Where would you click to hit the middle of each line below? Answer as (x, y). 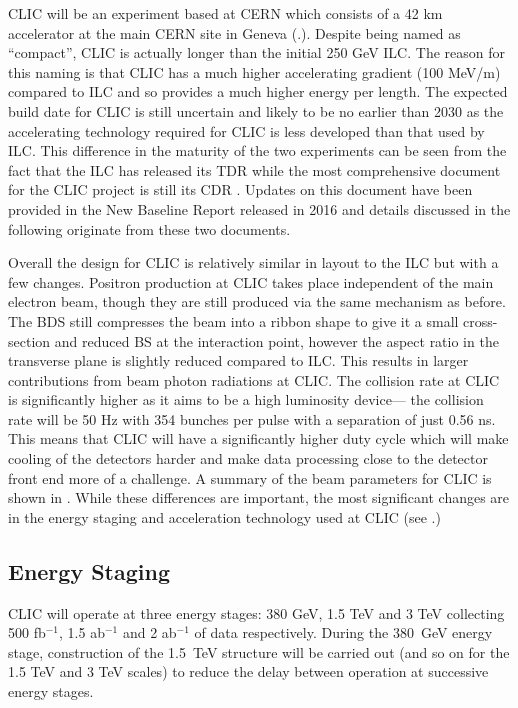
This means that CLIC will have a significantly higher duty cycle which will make (258, 438)
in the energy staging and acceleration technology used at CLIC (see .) (224, 516)
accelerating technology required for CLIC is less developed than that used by (246, 130)
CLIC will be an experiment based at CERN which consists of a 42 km (225, 13)
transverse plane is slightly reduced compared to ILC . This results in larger (238, 360)
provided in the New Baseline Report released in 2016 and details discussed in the (259, 208)
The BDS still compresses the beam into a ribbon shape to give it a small (233, 320)
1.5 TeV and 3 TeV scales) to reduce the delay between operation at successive (248, 671)
